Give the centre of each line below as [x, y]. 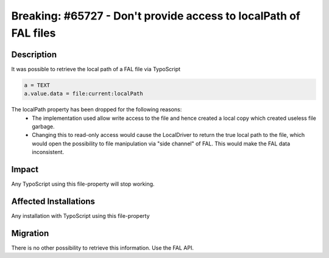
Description [34, 54]
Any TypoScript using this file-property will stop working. [83, 184]
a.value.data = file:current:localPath [83, 94]
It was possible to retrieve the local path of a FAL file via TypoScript [96, 69]
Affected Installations [53, 201]
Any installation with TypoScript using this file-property [80, 215]
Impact [25, 169]
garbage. [43, 127]
